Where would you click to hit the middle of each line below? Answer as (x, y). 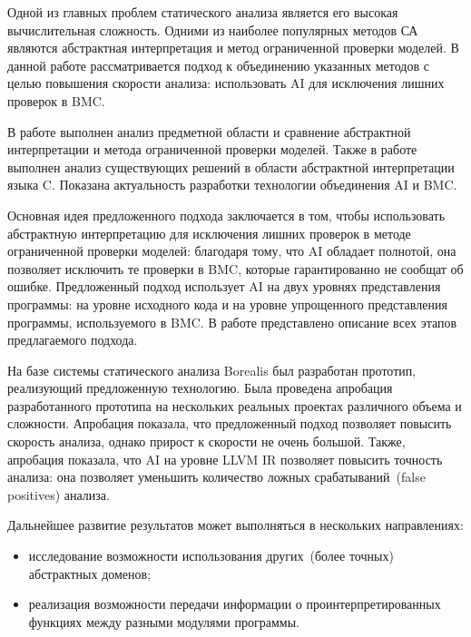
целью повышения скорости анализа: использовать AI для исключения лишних (226, 83)
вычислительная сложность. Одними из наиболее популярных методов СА (213, 29)
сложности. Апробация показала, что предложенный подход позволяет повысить (230, 423)
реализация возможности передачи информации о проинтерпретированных (235, 604)
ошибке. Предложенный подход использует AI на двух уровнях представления (224, 286)
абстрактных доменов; (90, 573)
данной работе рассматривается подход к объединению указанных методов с (218, 65)
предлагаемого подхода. (73, 340)
